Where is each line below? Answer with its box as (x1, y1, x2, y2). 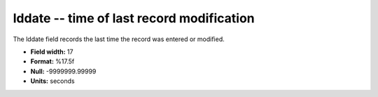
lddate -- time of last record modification (13, 10, 255, 26)
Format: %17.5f (30, 57, 75, 66)
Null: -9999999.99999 (30, 67, 97, 75)
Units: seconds (30, 77, 75, 85)
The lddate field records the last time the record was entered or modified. (13, 35, 225, 43)
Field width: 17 (30, 47, 73, 56)
